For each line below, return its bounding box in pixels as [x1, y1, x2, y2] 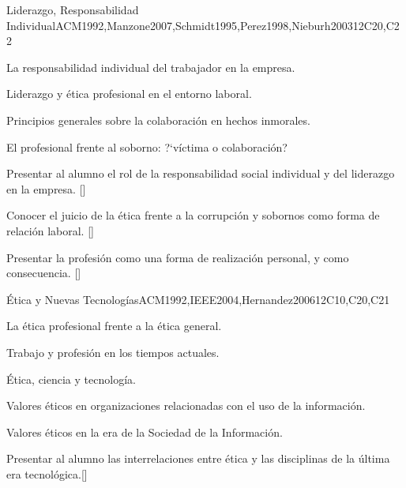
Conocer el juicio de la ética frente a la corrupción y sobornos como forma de [6, 207, 380, 223]
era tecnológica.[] [6, 465, 88, 482]
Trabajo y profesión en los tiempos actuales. [6, 343, 220, 360]
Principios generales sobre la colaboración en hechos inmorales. [6, 111, 310, 128]
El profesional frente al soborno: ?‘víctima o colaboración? [6, 138, 288, 155]
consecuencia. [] [6, 265, 81, 281]
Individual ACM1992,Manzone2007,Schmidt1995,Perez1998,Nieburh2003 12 [6, 17, 364, 33]
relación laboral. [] [6, 222, 94, 238]
